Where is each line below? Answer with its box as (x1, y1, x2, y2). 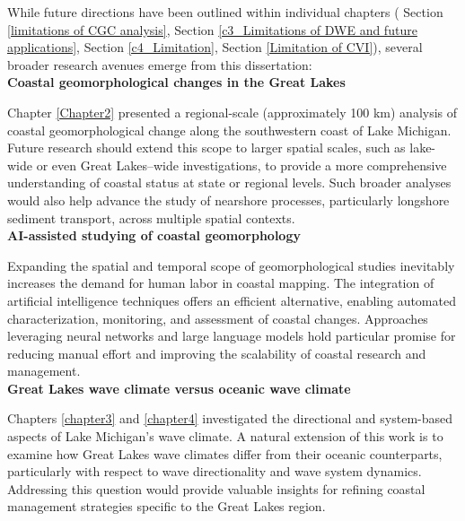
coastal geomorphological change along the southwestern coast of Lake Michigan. (7, 120, 452, 139)
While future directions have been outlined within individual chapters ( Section (7, 3, 443, 21)
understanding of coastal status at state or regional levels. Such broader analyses (7, 173, 452, 192)
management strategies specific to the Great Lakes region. (7, 497, 326, 516)
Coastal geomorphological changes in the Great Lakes (7, 73, 346, 91)
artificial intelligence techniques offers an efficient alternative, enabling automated (7, 291, 456, 309)
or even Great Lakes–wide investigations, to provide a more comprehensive (36, 155, 447, 174)
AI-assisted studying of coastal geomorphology (7, 226, 301, 245)
